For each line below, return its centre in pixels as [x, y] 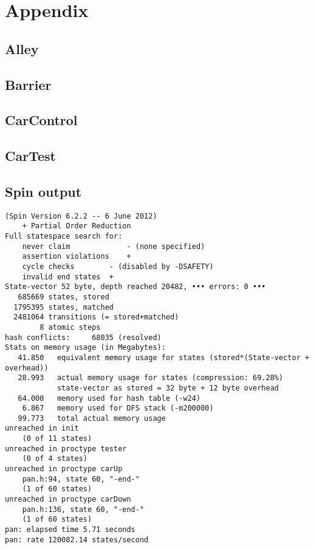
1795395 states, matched [63, 307]
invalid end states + [68, 277]
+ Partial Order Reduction [77, 226]
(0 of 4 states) [55, 459]
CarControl [41, 120]
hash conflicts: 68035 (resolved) [83, 337]
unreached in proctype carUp [64, 469]
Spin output [43, 191]
